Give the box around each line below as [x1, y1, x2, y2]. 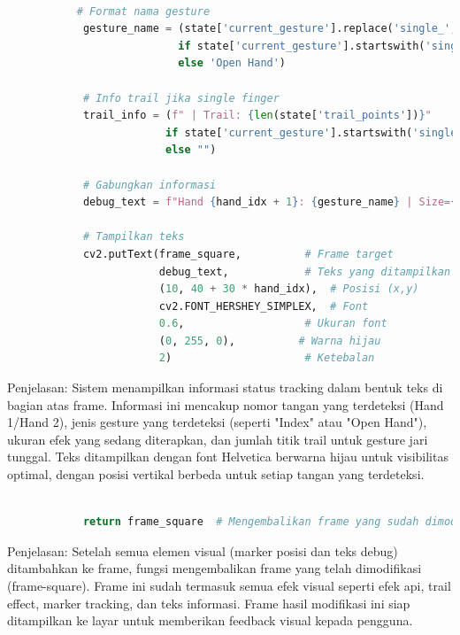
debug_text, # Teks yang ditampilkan [158, 265, 451, 278]
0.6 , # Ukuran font [158, 317, 387, 330]
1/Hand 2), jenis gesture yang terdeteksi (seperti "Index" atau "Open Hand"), [7, 413, 427, 431]
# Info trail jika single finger [82, 91, 280, 105]
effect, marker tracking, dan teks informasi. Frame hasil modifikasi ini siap [7, 593, 410, 612]
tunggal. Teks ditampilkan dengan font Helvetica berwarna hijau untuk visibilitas [7, 447, 448, 466]
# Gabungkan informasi [82, 178, 217, 191]
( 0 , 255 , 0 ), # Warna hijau [158, 334, 381, 347]
